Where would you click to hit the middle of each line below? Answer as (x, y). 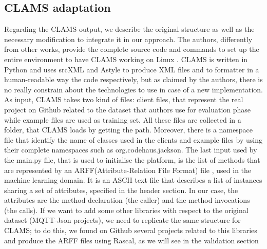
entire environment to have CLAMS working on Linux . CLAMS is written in (126, 59)
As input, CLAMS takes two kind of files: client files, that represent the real (124, 99)
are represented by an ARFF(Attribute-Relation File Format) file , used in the (128, 170)
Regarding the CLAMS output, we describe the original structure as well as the (129, 29)
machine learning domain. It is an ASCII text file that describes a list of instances (133, 180)
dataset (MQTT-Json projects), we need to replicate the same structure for (122, 220)
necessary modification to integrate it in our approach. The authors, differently (128, 39)
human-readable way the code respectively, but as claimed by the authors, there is (133, 79)
